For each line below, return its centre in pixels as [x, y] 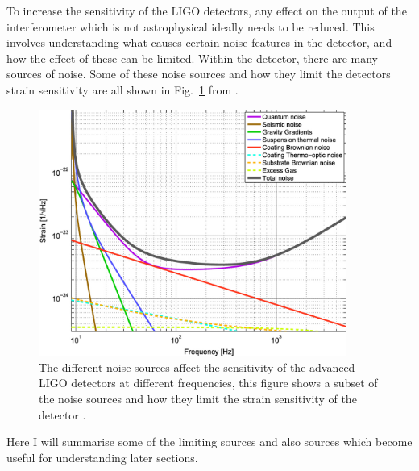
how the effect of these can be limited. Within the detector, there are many [192, 58]
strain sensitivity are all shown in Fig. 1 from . [122, 89]
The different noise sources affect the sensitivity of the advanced [197, 367]
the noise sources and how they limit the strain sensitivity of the [198, 398]
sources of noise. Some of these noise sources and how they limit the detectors [199, 74]
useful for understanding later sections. [102, 457]
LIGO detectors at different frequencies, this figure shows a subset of [208, 383]
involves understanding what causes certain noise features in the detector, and [199, 42]
